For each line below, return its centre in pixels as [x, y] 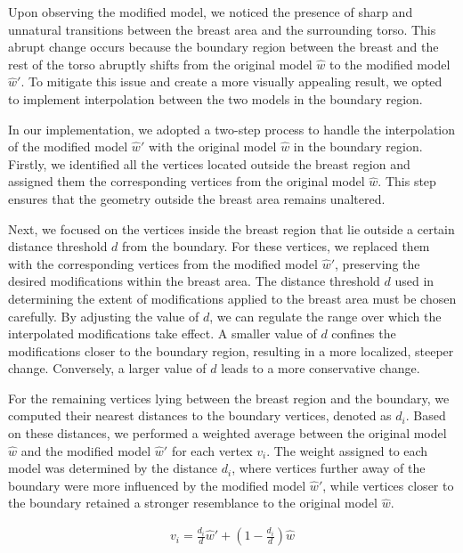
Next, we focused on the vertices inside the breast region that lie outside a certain [231, 228]
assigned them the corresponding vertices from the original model [187, 181]
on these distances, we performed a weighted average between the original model [227, 433]
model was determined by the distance [113, 468]
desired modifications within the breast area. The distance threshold [194, 281]
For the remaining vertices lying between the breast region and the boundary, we [229, 398]
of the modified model [68, 146]
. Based [426, 415]
